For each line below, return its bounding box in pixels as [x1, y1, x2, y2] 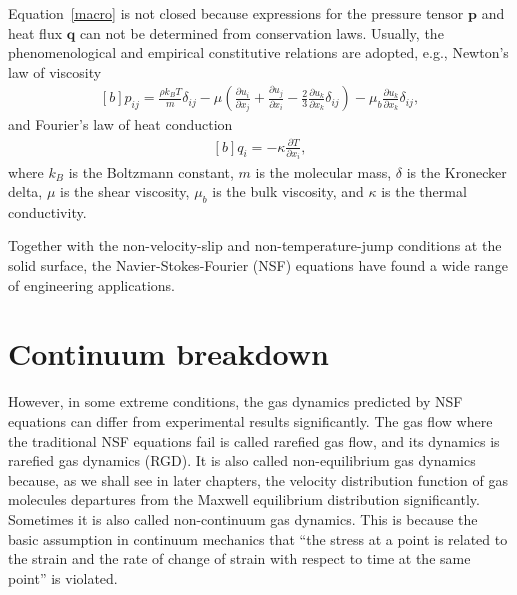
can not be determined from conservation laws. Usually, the [79, 22, 444, 43]
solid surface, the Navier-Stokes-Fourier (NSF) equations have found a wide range [8, 255, 508, 276]
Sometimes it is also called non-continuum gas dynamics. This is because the [8, 508, 478, 529]
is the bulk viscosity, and [212, 181, 364, 202]
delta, [8, 181, 43, 202]
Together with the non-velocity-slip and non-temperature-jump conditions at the [8, 235, 502, 256]
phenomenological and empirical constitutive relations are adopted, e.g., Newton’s [8, 42, 509, 63]
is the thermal [381, 181, 467, 202]
